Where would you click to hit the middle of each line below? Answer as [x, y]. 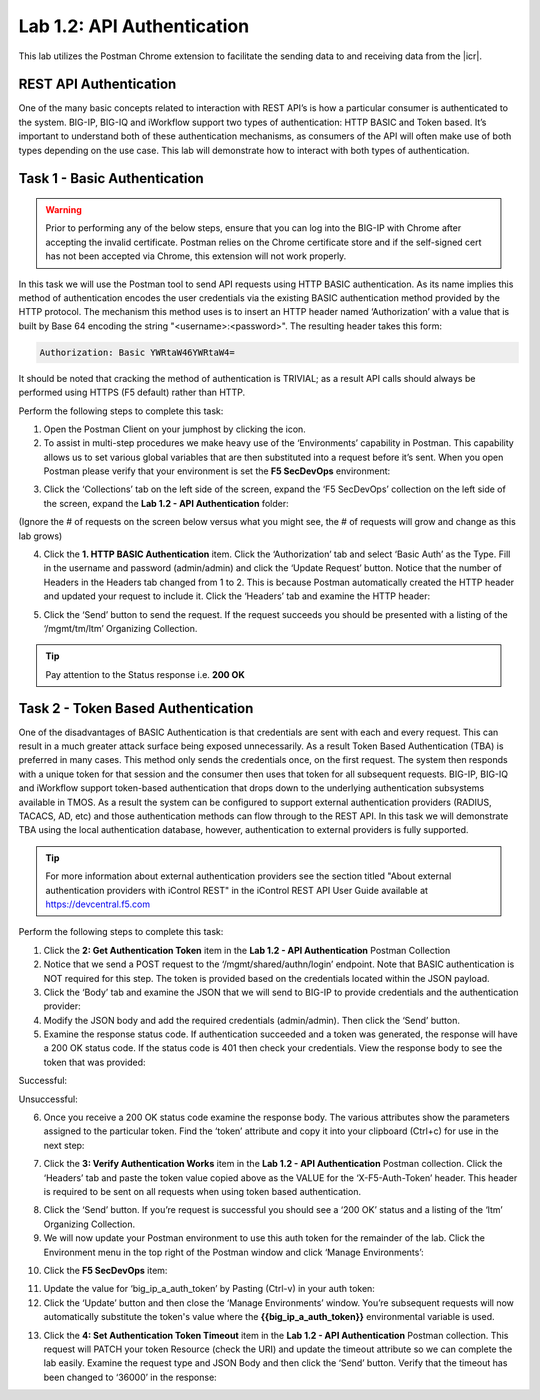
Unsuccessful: [48, 1099]
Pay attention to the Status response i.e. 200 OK [145, 674]
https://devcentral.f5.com [97, 904]
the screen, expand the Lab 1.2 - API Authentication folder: [166, 503]
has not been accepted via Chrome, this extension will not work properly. [196, 256]
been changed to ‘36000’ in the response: [130, 1377]
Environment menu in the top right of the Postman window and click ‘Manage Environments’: [233, 1252]
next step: [64, 1145]
